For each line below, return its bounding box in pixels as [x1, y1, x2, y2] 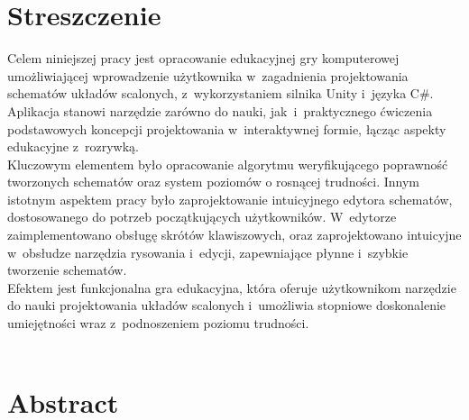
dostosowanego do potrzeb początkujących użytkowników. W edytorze [7, 207, 397, 226]
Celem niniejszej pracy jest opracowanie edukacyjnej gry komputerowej [7, 49, 400, 68]
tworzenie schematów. [7, 260, 127, 279]
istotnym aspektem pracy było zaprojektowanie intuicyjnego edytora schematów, [7, 189, 453, 208]
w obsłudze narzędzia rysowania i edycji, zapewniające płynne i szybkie [7, 242, 409, 261]
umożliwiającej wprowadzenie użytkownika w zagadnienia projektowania [7, 66, 409, 85]
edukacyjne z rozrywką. [7, 137, 139, 156]
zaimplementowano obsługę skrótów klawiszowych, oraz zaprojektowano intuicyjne [7, 225, 462, 244]
